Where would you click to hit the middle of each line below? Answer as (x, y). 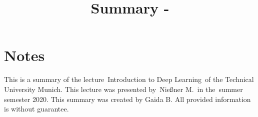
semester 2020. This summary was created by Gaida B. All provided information (127, 99)
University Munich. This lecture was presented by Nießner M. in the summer (123, 89)
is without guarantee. (36, 109)
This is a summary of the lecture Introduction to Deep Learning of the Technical (129, 79)
